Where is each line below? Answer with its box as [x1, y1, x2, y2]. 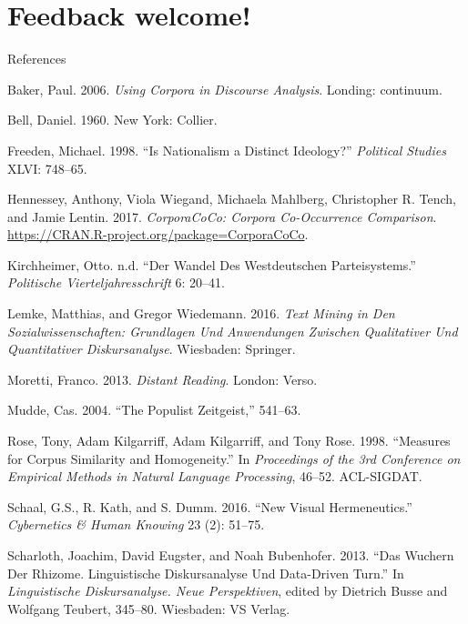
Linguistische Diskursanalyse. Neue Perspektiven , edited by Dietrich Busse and [7, 581, 448, 600]
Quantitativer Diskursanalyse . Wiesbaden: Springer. [7, 339, 296, 358]
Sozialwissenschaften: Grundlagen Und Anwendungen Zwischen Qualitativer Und [7, 321, 458, 340]
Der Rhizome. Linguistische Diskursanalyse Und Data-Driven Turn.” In [7, 563, 404, 582]
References [7, 49, 66, 68]
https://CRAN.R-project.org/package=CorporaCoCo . [7, 225, 309, 244]
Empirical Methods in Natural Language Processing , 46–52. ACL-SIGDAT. [7, 467, 422, 486]
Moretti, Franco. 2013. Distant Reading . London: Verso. [7, 369, 318, 388]
